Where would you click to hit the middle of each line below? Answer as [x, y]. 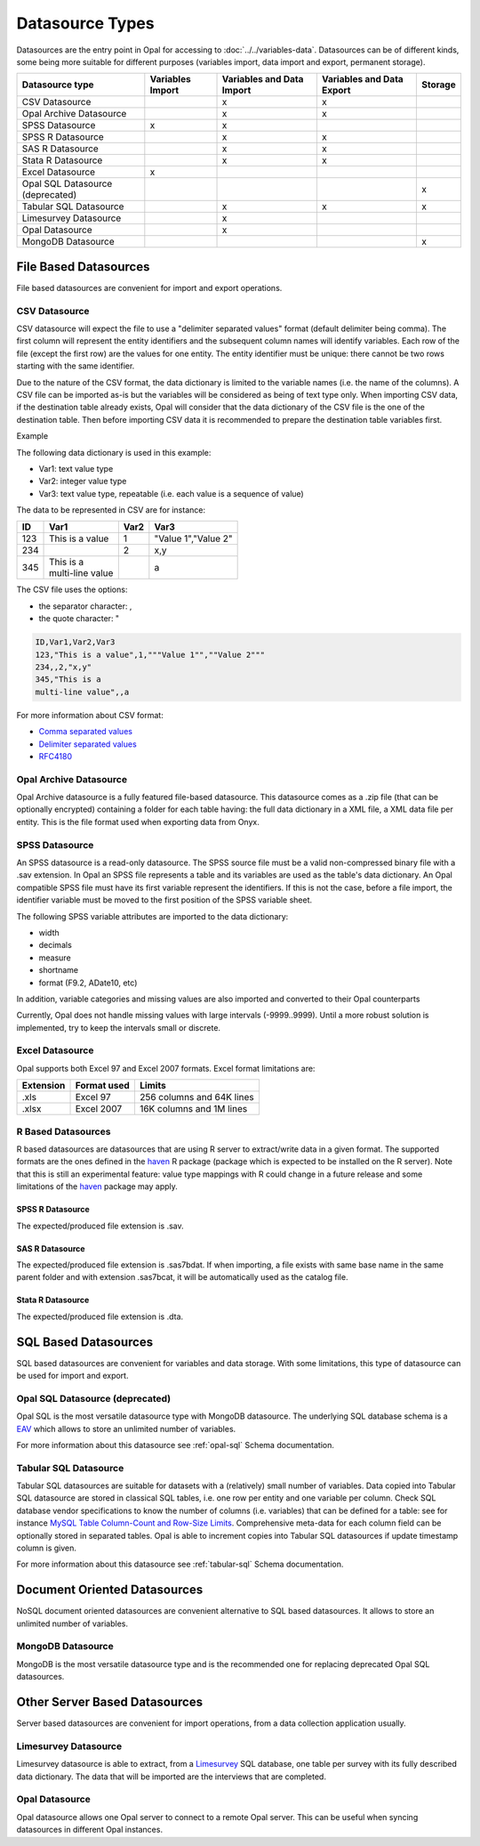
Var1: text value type [76, 468]
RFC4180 [56, 756]
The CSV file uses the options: [72, 590]
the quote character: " [79, 619]
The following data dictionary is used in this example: [114, 452]
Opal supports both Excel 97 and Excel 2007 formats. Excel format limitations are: [166, 1068]
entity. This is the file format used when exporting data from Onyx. [138, 822]
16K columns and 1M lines [193, 1109]
